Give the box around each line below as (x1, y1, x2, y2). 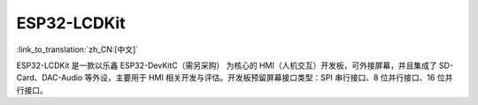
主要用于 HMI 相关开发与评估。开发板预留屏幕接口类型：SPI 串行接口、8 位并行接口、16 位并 (115, 72, 453, 83)
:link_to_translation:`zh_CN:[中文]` (16, 44, 139, 55)
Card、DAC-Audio (16, 72, 83, 83)
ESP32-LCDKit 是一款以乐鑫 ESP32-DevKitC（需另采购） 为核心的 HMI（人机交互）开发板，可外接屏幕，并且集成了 (16, 60, 437, 71)
